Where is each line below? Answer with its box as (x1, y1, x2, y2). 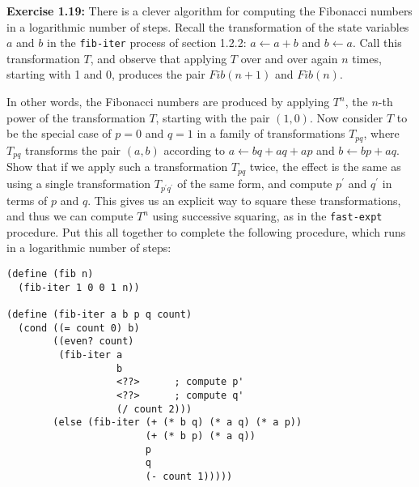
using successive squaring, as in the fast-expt (152, 207, 383, 224)
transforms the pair (24, 141, 121, 158)
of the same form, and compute (177, 174, 332, 191)
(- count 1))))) (145, 470, 233, 482)
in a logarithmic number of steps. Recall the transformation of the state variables (6, 18, 409, 35)
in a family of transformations (197, 125, 345, 142)
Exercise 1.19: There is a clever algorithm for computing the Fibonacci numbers (6, 2, 413, 19)
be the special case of (6, 125, 112, 142)
